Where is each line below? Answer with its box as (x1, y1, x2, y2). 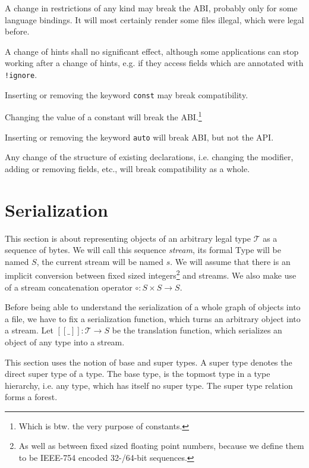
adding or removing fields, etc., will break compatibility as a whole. (5, 162, 250, 174)
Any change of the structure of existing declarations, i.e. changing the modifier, (5, 151, 294, 163)
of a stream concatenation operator (5, 280, 133, 293)
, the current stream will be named (36, 255, 163, 267)
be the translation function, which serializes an (112, 324, 282, 336)
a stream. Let (5, 324, 53, 336)
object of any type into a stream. (5, 335, 125, 348)
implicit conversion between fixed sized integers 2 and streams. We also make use (5, 267, 297, 281)
